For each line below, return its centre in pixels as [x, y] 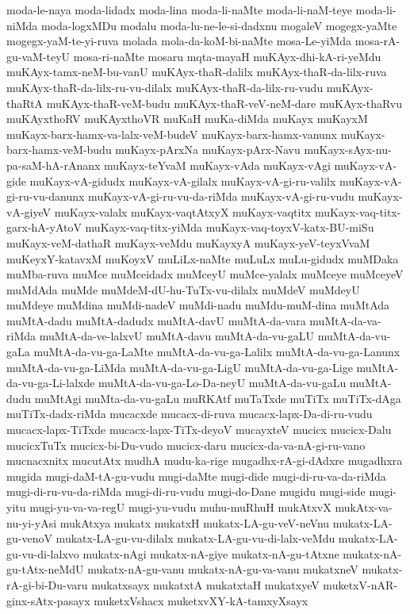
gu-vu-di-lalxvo [43, 553]
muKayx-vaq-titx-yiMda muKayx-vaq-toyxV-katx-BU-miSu [230, 227]
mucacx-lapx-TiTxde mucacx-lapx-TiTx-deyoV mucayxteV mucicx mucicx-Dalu [199, 430]
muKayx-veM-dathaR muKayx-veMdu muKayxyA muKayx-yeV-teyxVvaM [188, 242]
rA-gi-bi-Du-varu [47, 584]
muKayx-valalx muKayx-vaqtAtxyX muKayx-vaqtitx [183, 211]
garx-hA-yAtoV [44, 227]
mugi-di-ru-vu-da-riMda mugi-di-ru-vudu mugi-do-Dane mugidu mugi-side [186, 491]
